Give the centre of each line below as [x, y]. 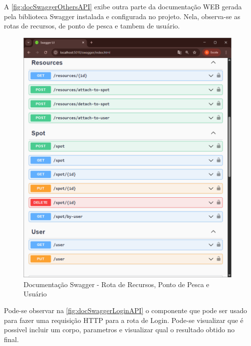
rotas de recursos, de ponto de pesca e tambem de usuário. [92, 26]
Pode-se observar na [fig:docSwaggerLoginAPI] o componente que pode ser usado [125, 310]
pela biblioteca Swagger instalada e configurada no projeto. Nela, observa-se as [122, 16]
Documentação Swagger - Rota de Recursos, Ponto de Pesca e [116, 284]
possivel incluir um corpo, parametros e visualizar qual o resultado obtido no [119, 330]
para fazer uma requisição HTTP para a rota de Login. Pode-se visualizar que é [124, 320]
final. [12, 339]
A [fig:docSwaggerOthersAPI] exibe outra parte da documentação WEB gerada [123, 6]
